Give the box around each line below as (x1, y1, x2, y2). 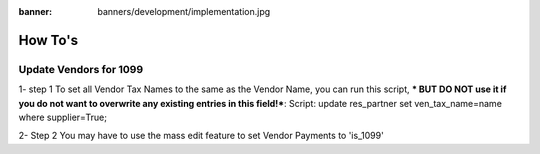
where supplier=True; (18, 111, 107, 123)
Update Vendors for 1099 (18, 62, 144, 76)
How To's (18, 31, 79, 49)
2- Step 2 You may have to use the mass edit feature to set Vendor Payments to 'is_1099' (18, 130, 384, 142)
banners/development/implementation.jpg (97, 6, 271, 17)
